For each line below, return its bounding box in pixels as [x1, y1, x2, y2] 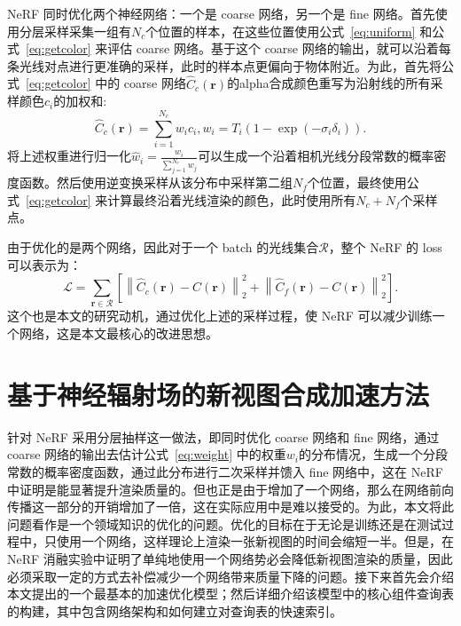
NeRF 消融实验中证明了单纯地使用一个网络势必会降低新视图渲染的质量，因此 [7, 549, 453, 567]
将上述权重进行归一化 [7, 147, 131, 165]
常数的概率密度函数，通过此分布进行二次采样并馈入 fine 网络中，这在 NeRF [7, 462, 443, 480]
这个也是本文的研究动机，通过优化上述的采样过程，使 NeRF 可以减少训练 [7, 306, 433, 325]
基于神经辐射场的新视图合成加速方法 [7, 376, 430, 412]
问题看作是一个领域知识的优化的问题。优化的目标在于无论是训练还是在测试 [7, 514, 441, 533]
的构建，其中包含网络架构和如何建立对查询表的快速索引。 [7, 601, 342, 620]
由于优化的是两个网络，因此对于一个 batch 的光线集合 [7, 237, 319, 256]
